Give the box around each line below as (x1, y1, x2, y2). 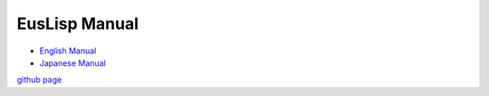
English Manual (39, 45, 97, 56)
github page (16, 74, 62, 85)
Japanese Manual (39, 57, 106, 68)
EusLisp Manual (16, 14, 139, 34)
